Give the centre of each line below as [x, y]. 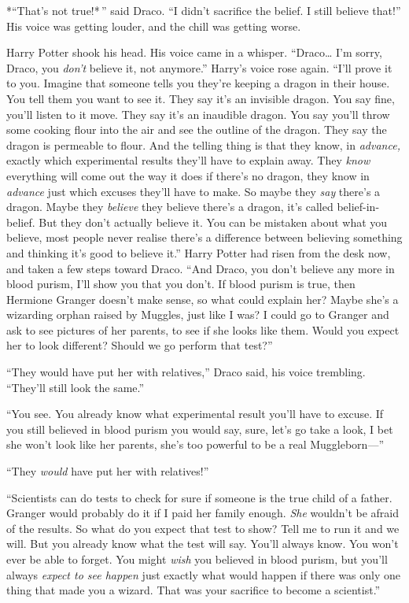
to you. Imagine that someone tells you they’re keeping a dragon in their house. [198, 83]
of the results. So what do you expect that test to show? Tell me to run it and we [203, 528]
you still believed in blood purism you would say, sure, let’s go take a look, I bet [200, 429]
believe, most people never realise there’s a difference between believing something [204, 237]
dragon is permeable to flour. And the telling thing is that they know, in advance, [203, 144]
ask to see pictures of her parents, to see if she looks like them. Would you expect [203, 329]
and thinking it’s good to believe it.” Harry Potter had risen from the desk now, [199, 252]
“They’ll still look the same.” [76, 387]
